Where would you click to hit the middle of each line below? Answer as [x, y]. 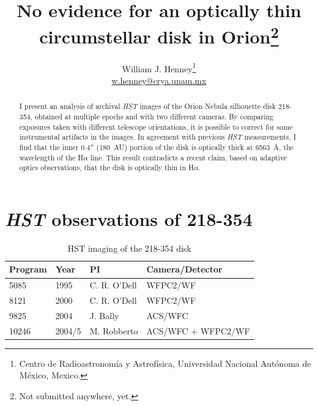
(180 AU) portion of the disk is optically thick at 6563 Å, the [195, 147]
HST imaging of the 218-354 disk [129, 248]
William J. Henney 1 [159, 67]
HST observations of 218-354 [129, 219]
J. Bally [104, 315]
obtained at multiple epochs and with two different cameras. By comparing [154, 116]
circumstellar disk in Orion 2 [159, 35]
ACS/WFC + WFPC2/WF [198, 330]
